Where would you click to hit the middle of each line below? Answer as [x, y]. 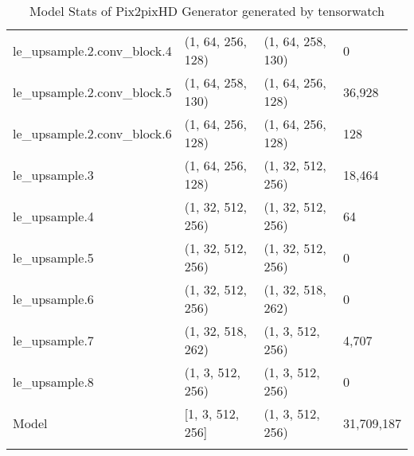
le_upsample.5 [53, 257]
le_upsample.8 [53, 381]
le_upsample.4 [53, 216]
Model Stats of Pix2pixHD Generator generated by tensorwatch [207, 11]
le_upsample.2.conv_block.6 [92, 133]
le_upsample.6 [53, 298]
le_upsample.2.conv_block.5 [92, 92]
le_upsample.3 [53, 174]
